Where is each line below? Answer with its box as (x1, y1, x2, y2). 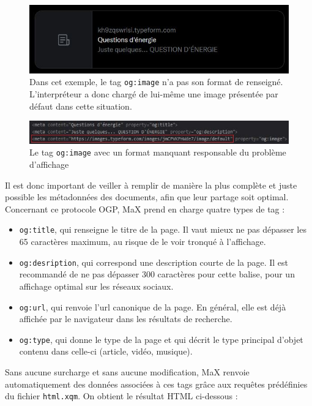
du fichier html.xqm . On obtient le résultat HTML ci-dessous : (5, 389, 238, 402)
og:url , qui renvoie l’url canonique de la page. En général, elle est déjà (19, 300, 286, 313)
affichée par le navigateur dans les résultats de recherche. (19, 312, 232, 325)
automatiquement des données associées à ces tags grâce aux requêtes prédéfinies (5, 377, 308, 390)
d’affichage (29, 158, 69, 171)
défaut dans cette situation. (29, 99, 132, 112)
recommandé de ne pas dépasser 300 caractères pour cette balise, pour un (19, 268, 295, 280)
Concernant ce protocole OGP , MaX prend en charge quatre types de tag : (5, 202, 285, 215)
